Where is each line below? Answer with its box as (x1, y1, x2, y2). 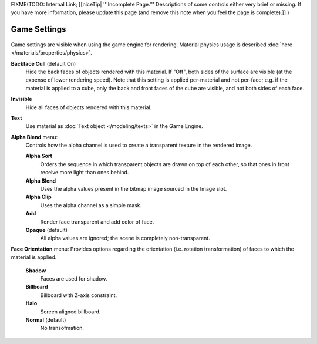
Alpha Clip (25, 194, 52, 201)
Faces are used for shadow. (40, 275, 107, 282)
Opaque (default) (25, 227, 68, 233)
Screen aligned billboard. (40, 308, 101, 315)
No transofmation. (40, 325, 85, 332)
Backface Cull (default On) (11, 60, 76, 67)
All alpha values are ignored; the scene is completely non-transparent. (40, 235, 211, 242)
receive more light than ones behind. (40, 169, 129, 176)
